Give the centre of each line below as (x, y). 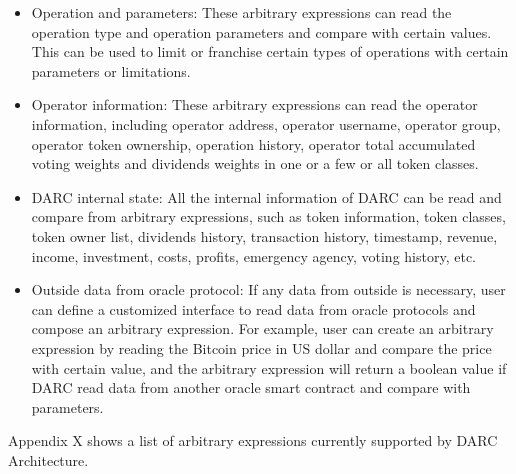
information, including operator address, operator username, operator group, (266, 123)
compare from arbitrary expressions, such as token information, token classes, (268, 216)
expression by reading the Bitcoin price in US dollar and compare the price (261, 347)
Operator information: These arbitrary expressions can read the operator (254, 104)
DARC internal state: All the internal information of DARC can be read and (266, 196)
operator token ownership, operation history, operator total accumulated (253, 143)
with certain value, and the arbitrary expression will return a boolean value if (269, 367)
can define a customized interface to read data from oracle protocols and (253, 308)
